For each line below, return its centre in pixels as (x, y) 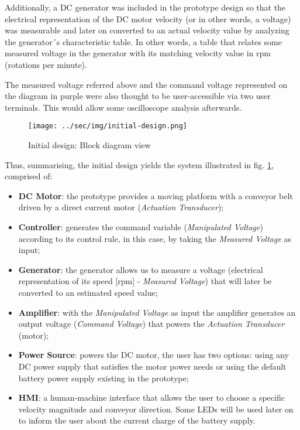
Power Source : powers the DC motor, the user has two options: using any (154, 355)
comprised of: (29, 176)
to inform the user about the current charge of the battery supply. (137, 420)
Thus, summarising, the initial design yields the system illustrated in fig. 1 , (139, 164)
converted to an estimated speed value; (88, 292)
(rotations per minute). (46, 64)
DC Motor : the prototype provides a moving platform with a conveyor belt (156, 195)
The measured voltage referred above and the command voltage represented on (146, 84)
